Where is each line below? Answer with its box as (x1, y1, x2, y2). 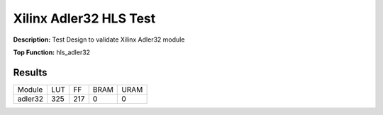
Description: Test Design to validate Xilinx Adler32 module (13, 35, 185, 44)
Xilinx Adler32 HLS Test (13, 11, 156, 26)
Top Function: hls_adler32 (13, 48, 91, 56)
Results (13, 66, 48, 78)
